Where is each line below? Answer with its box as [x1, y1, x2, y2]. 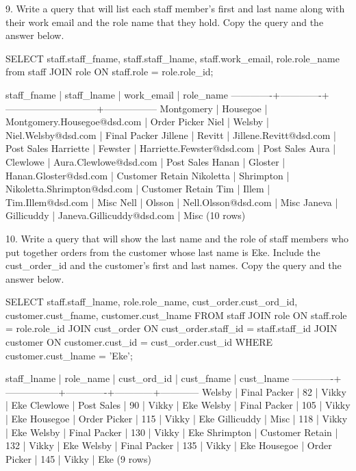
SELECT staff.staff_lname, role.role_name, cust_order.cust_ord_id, [5, 294, 298, 309]
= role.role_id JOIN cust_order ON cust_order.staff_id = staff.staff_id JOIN [5, 321, 338, 335]
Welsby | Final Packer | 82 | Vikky [201, 384, 346, 398]
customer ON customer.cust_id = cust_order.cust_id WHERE [5, 335, 273, 349]
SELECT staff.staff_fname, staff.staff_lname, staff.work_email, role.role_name [5, 51, 340, 65]
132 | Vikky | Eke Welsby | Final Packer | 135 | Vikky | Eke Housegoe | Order [5, 438, 332, 453]
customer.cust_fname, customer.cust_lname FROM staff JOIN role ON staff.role [5, 307, 347, 322]
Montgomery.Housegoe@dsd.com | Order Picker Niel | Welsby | [5, 114, 269, 129]
